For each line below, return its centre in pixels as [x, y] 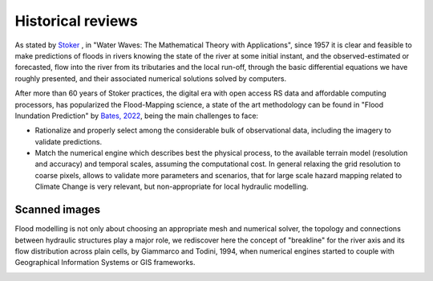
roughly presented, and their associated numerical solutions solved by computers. [151, 78]
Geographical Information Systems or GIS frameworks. [105, 263]
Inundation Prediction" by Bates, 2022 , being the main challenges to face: [137, 116]
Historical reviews [76, 21]
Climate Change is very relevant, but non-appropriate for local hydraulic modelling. [172, 187]
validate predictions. [69, 141]
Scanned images [57, 210]
